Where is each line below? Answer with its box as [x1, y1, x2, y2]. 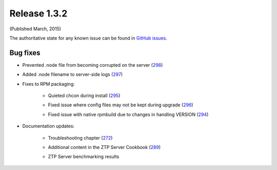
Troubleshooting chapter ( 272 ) [48, 135, 113, 141]
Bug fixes [9, 48, 41, 57]
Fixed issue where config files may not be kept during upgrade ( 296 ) [48, 102, 193, 108]
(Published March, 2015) [9, 26, 62, 32]
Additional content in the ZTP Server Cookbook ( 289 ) [48, 144, 161, 150]
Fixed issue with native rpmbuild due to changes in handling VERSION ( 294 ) [48, 111, 209, 118]
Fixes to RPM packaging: [22, 81, 75, 87]
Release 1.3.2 [9, 8, 68, 19]
